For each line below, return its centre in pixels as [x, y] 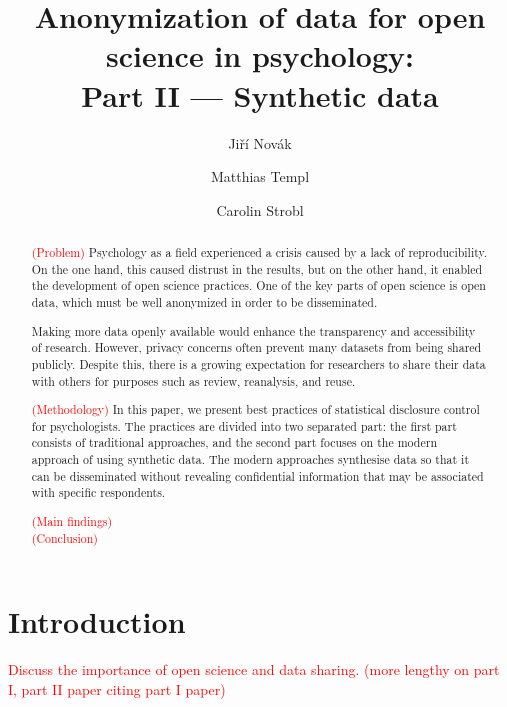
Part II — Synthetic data [260, 94]
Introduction [97, 621]
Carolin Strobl [260, 209]
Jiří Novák [260, 142]
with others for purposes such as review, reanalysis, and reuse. [193, 380]
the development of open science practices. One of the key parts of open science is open [258, 285]
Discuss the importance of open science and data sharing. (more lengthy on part [254, 669]
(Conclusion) [64, 537]
